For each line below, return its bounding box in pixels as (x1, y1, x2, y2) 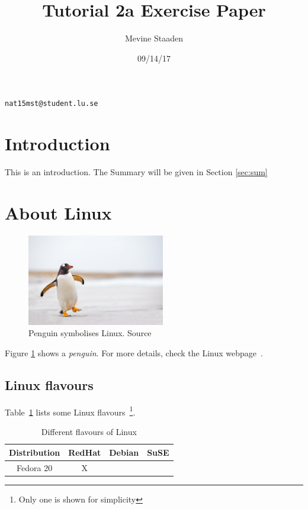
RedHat (68, 446, 101, 458)
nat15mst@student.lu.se (5, 99, 98, 108)
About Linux (5, 200, 112, 224)
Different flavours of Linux (41, 426, 137, 438)
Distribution (9, 446, 60, 458)
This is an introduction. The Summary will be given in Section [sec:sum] (5, 166, 268, 178)
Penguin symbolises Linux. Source (28, 327, 152, 339)
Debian (109, 446, 139, 458)
